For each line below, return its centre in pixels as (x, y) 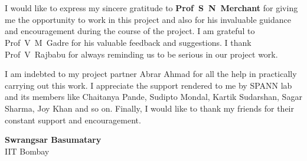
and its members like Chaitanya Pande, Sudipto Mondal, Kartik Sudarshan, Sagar (153, 97)
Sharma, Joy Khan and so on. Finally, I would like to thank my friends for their (149, 108)
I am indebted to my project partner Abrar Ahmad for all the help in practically (151, 74)
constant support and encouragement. (73, 120)
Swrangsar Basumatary (53, 140)
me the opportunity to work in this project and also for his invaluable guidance (148, 19)
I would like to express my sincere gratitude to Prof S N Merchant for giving (151, 8)
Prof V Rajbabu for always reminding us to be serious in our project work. (141, 54)
